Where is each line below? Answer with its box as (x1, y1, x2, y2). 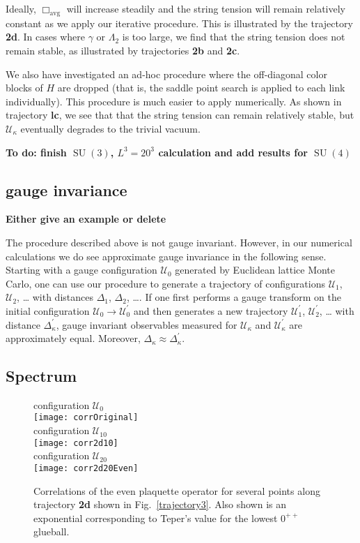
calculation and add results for (158, 144, 308, 159)
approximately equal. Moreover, (6, 331, 141, 345)
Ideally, (6, 1, 36, 15)
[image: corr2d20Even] (33, 463, 139, 473)
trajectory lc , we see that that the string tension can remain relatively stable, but (6, 107, 354, 122)
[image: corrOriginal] (33, 412, 139, 423)
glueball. (33, 524, 70, 539)
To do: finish (6, 144, 67, 159)
